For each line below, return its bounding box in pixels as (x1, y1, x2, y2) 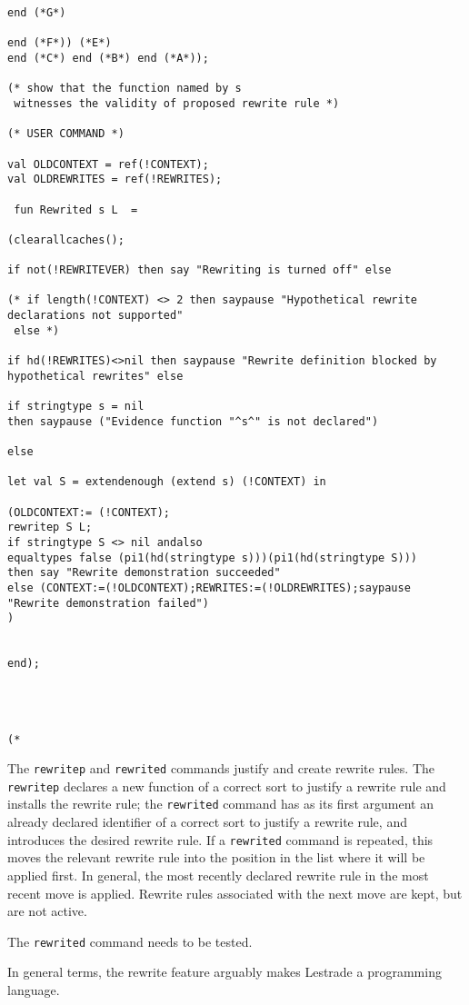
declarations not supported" (7, 309, 184, 323)
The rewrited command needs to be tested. (7, 931, 253, 950)
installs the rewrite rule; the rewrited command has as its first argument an (7, 794, 434, 813)
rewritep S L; (7, 521, 93, 534)
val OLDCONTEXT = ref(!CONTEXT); (7, 157, 209, 171)
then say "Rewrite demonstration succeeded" (7, 566, 281, 580)
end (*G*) (7, 6, 66, 19)
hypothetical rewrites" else (7, 369, 184, 383)
